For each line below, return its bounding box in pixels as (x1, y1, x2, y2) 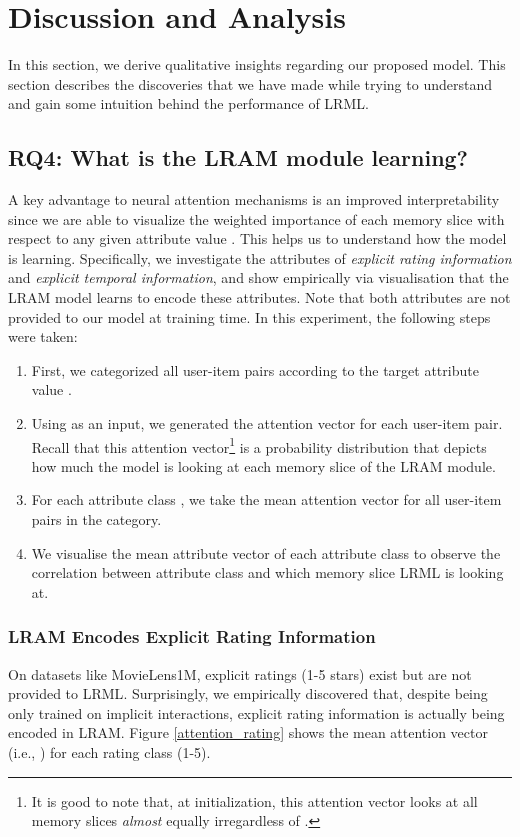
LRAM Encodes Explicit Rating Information (8, 624, 376, 649)
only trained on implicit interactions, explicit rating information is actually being (8, 702, 505, 723)
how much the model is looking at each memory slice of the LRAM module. (31, 455, 496, 476)
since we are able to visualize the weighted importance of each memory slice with (8, 208, 505, 229)
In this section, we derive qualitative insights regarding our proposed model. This (8, 54, 506, 75)
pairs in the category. (31, 509, 162, 530)
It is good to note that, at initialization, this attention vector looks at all (31, 790, 478, 811)
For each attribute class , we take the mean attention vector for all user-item (31, 489, 502, 510)
